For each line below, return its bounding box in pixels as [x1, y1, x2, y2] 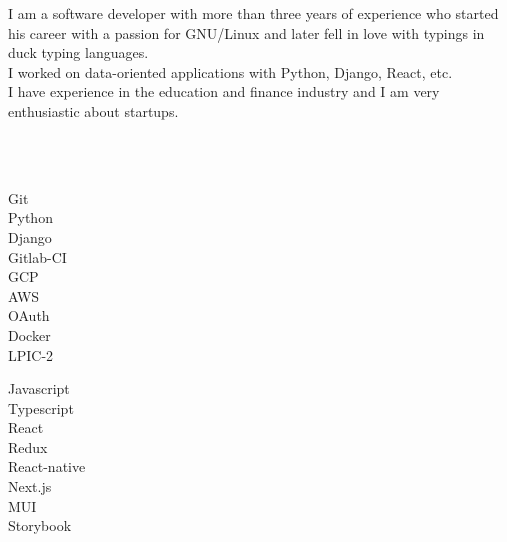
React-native [8, 456, 86, 477]
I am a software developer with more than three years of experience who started [8, 3, 499, 23]
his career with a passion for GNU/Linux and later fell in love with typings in [8, 22, 485, 43]
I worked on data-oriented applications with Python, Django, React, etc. [8, 61, 453, 82]
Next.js [8, 476, 52, 497]
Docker [8, 324, 51, 345]
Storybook [8, 515, 72, 536]
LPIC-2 [8, 344, 54, 365]
